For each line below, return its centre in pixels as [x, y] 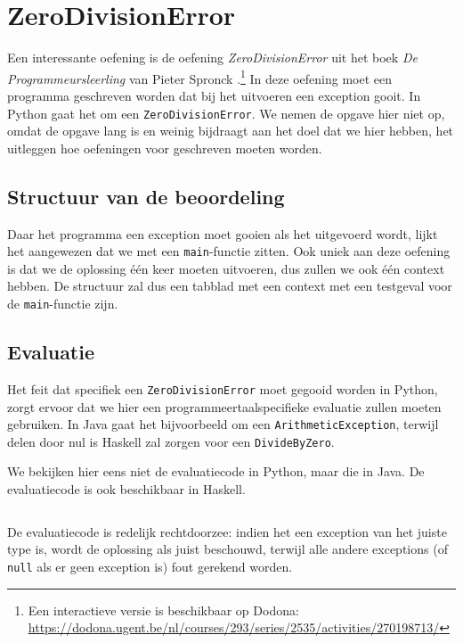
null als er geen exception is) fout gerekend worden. [150, 566]
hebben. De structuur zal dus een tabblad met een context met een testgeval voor [230, 286]
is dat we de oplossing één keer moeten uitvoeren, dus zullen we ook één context [226, 268]
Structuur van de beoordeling [146, 196]
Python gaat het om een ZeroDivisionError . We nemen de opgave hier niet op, [226, 113]
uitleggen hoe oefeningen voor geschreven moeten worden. [165, 148]
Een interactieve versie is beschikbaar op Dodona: [163, 610]
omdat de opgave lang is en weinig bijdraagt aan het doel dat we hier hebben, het [231, 131]
